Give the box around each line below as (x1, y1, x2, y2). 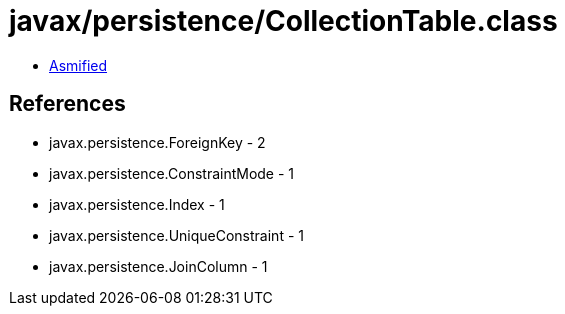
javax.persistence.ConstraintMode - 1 (49, 164, 295, 182)
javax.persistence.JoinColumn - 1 (49, 257, 268, 275)
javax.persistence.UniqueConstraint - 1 (49, 226, 304, 244)
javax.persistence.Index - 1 (49, 195, 225, 213)
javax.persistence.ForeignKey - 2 (49, 133, 266, 151)
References (9, 91, 126, 117)
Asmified (49, 56, 108, 74)
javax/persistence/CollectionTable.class (9, 4, 558, 38)
